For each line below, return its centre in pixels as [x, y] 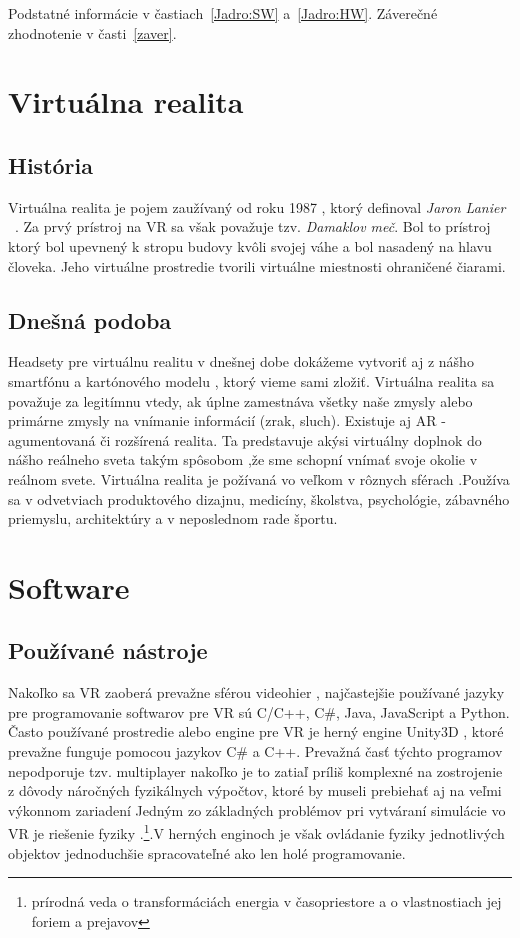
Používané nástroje [108, 650]
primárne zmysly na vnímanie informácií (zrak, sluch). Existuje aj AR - [227, 420]
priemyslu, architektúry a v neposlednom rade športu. [173, 518]
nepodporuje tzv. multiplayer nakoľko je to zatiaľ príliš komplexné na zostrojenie [255, 770]
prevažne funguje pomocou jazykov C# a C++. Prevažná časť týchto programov [255, 751]
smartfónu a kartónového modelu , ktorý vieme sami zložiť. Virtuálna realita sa [251, 380]
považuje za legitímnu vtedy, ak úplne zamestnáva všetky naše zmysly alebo [240, 400]
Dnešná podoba [90, 319]
